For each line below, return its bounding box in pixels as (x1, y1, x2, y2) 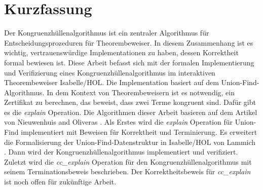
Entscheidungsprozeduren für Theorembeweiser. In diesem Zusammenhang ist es (4, 37, 253, 48)
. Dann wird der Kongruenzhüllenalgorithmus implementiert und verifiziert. (4, 146, 238, 157)
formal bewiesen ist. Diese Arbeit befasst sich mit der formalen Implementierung (4, 57, 254, 67)
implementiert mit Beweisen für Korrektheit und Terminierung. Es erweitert (21, 127, 257, 137)
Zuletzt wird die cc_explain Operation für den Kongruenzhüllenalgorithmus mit (4, 156, 252, 167)
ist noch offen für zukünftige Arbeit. (4, 176, 117, 187)
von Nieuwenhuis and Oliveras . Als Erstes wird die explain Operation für (4, 117, 233, 127)
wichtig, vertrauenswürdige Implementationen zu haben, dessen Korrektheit (4, 47, 239, 58)
